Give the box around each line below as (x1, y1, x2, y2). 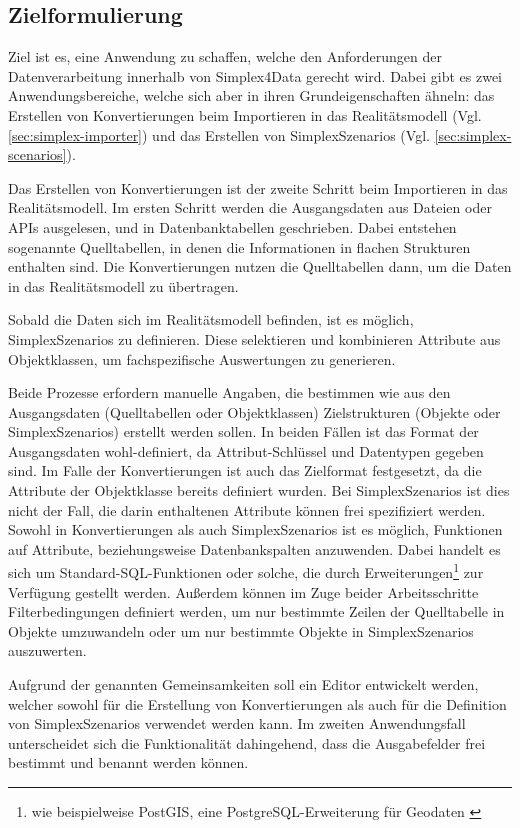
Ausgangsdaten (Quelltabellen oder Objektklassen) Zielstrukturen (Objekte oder (8, 401, 501, 422)
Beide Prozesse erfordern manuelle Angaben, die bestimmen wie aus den (8, 382, 451, 403)
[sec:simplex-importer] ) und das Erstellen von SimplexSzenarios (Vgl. (8, 124, 430, 145)
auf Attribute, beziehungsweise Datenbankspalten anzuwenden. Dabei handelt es (8, 538, 501, 559)
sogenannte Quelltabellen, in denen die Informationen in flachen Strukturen (8, 236, 471, 257)
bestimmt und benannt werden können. (8, 752, 249, 773)
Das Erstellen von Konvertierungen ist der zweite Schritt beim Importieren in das (8, 177, 508, 198)
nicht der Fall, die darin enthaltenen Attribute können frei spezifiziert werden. (8, 499, 486, 520)
